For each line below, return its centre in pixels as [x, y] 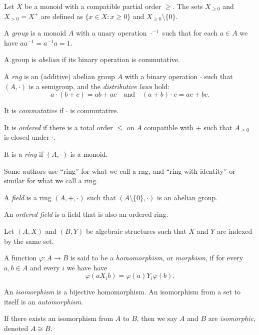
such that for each [190, 33]
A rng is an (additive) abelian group [59, 76]
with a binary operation [161, 76]
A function [20, 258]
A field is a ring [28, 197]
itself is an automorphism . [44, 301]
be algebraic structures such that [136, 231]
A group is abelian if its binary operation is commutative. [92, 59]
